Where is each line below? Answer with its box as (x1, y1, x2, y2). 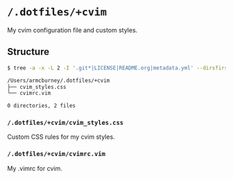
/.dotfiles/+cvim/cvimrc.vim (7, 150, 106, 158)
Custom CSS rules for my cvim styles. (7, 133, 116, 141)
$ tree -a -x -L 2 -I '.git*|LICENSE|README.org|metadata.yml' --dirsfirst (7, 65, 231, 71)
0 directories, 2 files (7, 103, 76, 110)
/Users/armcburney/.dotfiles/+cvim (7, 77, 110, 84)
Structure (7, 46, 50, 58)
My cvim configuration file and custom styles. (7, 26, 138, 34)
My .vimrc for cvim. (7, 164, 62, 172)
